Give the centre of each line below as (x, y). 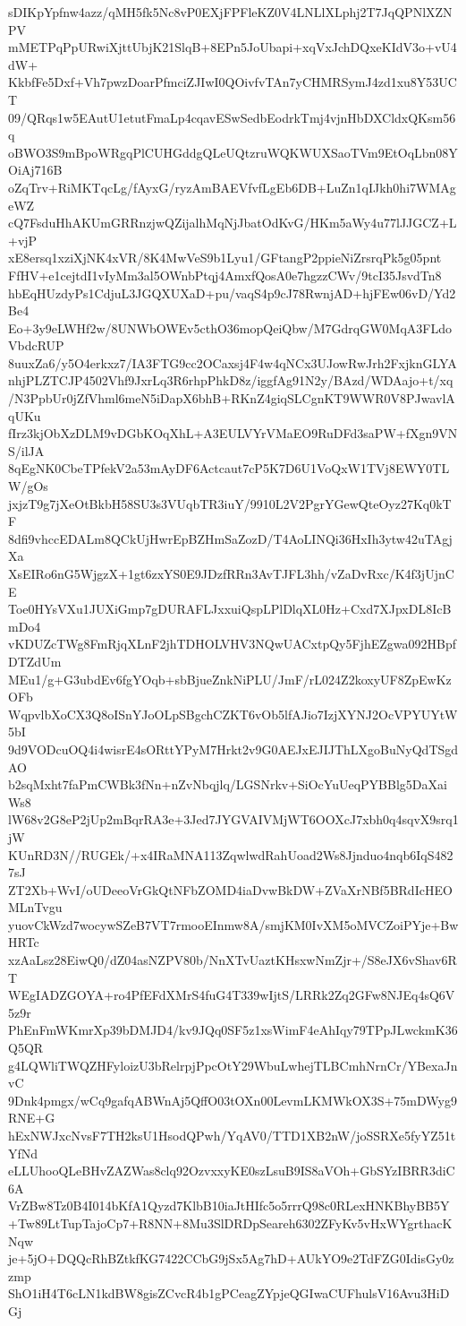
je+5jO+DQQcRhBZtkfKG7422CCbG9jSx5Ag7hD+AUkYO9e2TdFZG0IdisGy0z (231, 1258)
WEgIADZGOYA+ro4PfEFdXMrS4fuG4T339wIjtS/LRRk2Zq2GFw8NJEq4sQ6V (232, 995)
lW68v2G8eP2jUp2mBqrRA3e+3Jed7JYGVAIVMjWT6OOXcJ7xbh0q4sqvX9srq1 (233, 819)
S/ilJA (26, 450)
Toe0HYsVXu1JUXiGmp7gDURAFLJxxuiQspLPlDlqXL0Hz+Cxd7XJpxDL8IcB (230, 609)
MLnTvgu (35, 907)
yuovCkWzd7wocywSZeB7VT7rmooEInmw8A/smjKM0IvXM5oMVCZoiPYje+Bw (233, 924)
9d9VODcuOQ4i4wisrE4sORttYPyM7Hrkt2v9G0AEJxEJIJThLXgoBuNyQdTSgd (233, 749)
